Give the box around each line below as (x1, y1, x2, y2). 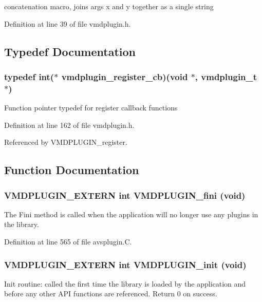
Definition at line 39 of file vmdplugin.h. (4, 18, 131, 29)
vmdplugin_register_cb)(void (61, 70, 188, 83)
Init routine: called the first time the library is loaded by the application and (4, 278, 246, 289)
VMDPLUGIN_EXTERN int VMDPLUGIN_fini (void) (4, 188, 246, 201)
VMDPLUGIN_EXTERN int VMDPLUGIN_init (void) (4, 258, 247, 271)
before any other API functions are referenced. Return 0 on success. (4, 288, 217, 299)
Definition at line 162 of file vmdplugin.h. (4, 119, 135, 130)
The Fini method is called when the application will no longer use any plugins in (4, 209, 258, 219)
